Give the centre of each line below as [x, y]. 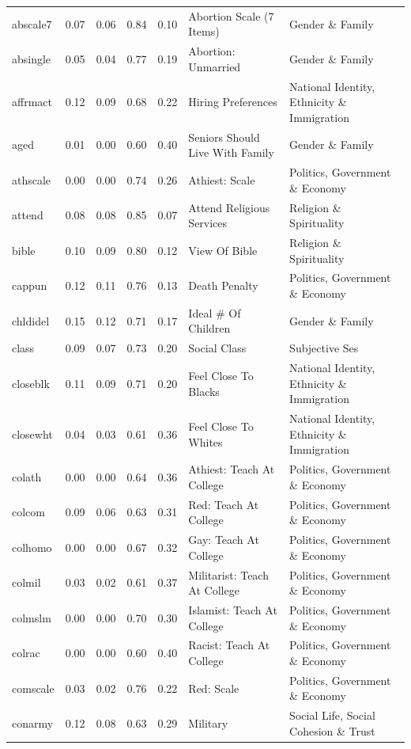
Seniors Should [224, 137]
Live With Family [231, 152]
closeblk [31, 383]
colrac [26, 653]
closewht [32, 433]
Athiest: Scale [222, 179]
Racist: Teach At [229, 645]
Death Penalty [223, 285]
